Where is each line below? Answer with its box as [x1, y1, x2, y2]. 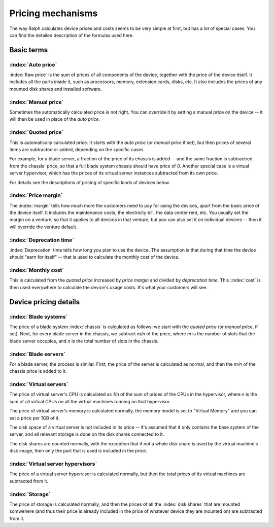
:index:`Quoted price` [9, 129, 64, 136]
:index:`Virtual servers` [9, 381, 68, 388]
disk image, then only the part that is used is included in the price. [9, 448, 147, 454]
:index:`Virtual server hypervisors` [9, 460, 97, 467]
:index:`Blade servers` [9, 350, 66, 358]
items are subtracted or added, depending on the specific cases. [9, 146, 145, 152]
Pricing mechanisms [9, 8, 98, 19]
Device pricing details [9, 297, 80, 306]
